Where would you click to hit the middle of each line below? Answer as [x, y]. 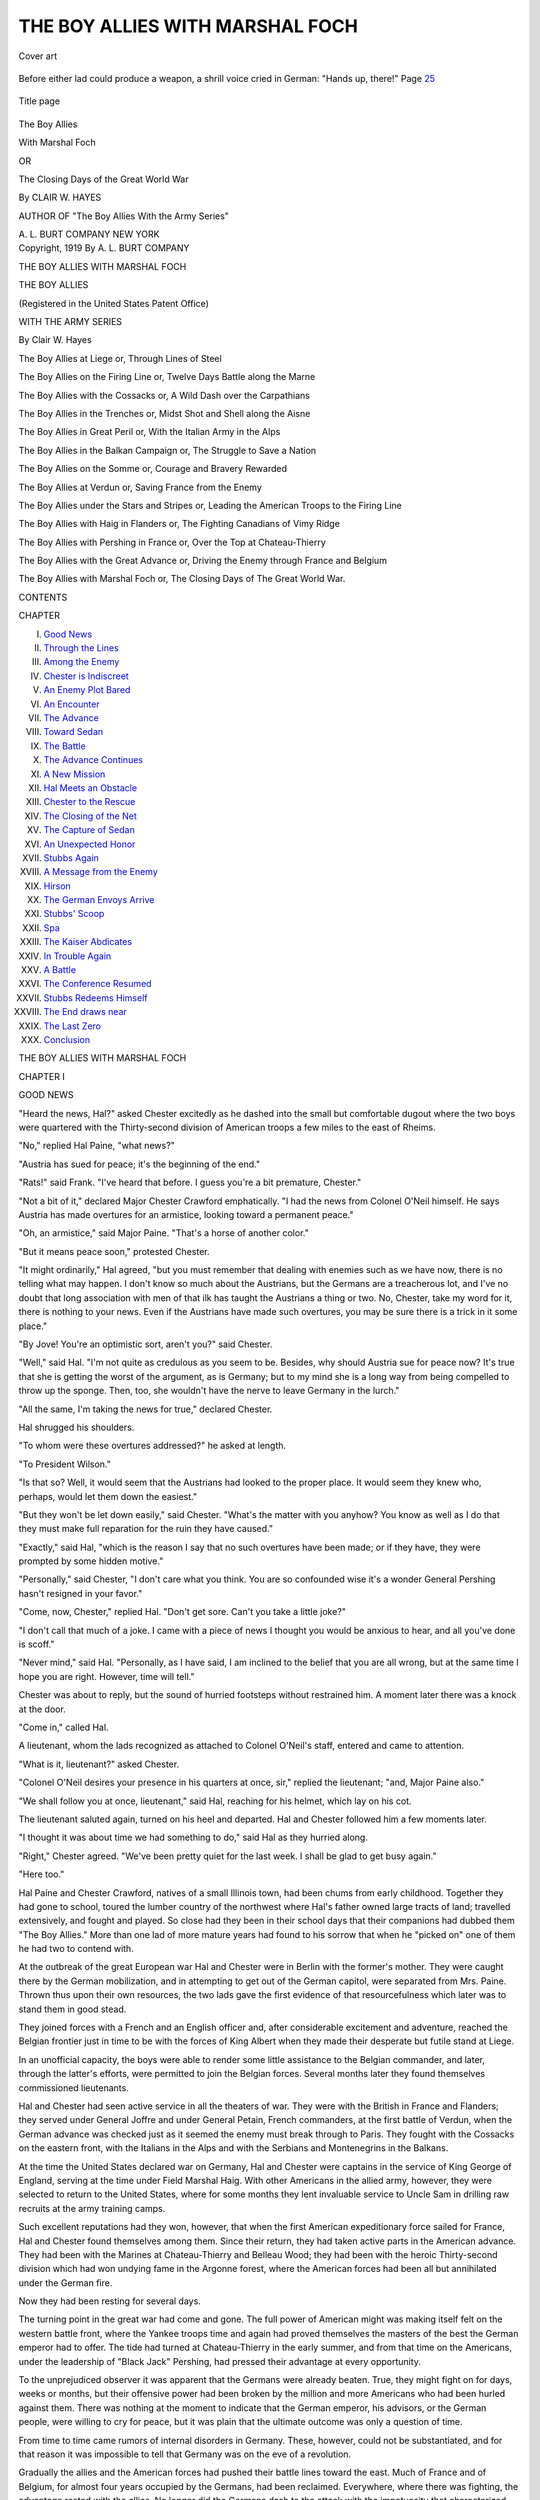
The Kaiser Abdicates [88, 942]
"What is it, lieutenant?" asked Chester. [99, 1764]
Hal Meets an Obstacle [90, 787]
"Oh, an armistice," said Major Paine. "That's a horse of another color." [163, 1233]
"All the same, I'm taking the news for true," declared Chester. [145, 1409]
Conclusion [67, 1039]
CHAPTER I [41, 1076]
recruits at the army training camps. [92, 2208]
